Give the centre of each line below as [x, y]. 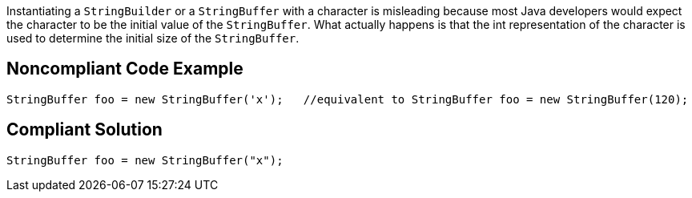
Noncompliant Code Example [125, 69]
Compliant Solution [84, 130]
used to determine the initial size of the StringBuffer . [153, 38]
